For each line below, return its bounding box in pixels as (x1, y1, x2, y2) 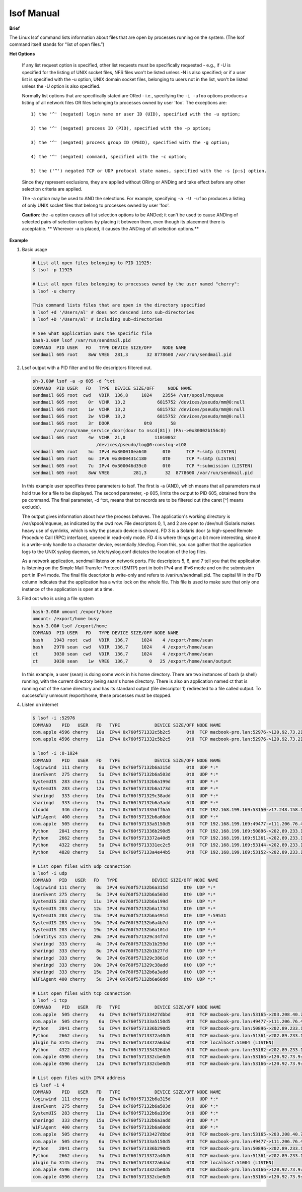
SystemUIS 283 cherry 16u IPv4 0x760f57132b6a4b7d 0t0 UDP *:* (32, 920, 216, 925)
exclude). (22, 504, 41, 510)
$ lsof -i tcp (32, 997, 67, 1003)
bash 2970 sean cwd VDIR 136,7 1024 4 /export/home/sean (32, 644, 213, 650)
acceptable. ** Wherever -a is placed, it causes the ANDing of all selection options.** (22, 226, 199, 232)
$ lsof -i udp (32, 870, 67, 876)
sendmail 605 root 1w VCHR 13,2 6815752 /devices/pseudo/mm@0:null (32, 406, 245, 412)
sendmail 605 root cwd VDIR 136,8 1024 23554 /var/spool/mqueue (32, 392, 224, 398)
